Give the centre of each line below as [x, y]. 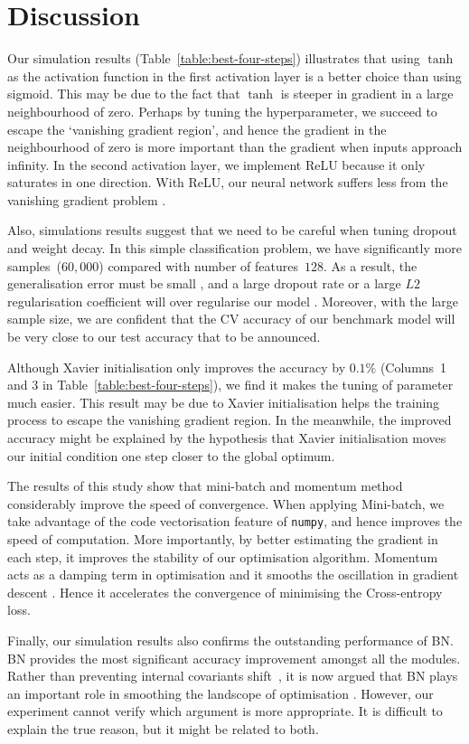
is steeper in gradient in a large [367, 94]
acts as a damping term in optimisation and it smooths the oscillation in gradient [233, 574]
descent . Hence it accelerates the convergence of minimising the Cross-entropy [225, 592]
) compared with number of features [198, 265]
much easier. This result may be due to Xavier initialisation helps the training [224, 402]
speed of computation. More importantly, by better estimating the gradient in [223, 539]
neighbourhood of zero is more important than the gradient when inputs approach [235, 147]
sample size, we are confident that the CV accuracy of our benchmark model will [231, 319]
